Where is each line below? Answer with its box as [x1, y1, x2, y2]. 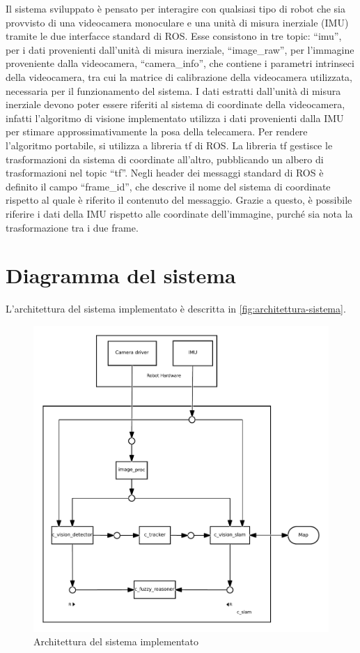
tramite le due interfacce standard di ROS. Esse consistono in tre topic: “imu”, [6, 29, 342, 43]
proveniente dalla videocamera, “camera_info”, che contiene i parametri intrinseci [6, 56, 354, 70]
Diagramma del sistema [6, 261, 236, 290]
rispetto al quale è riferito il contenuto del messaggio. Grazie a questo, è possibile [6, 193, 352, 207]
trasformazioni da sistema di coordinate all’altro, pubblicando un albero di [6, 151, 324, 166]
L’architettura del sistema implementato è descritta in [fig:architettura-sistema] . [6, 301, 346, 316]
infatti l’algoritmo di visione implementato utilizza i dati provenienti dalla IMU [6, 110, 344, 125]
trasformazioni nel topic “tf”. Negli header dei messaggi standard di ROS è [6, 165, 324, 180]
